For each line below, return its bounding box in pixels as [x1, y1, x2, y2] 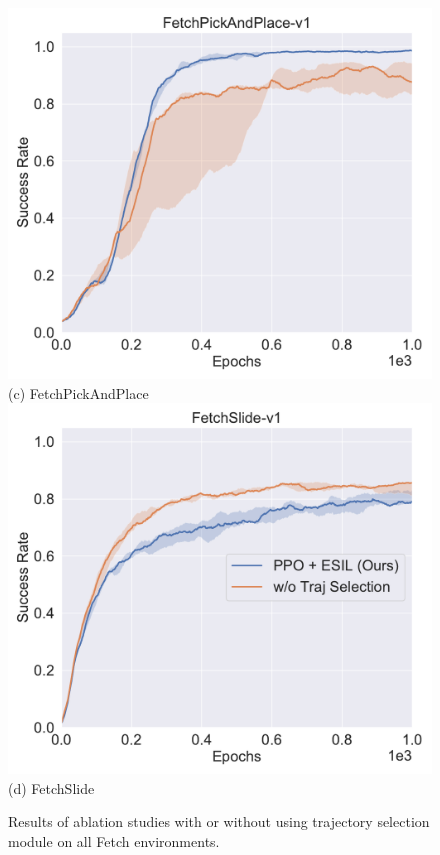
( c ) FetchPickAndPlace [8, 382, 149, 403]
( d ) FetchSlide [8, 777, 95, 798]
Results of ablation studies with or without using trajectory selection [8, 811, 430, 832]
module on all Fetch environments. [8, 830, 220, 851]
